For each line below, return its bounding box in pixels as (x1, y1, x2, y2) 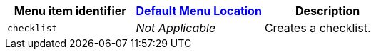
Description (295, 4, 360, 18)
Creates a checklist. (264, 21, 371, 35)
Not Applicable (136, 21, 216, 35)
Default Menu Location (136, 4, 262, 18)
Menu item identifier (14, 4, 126, 18)
